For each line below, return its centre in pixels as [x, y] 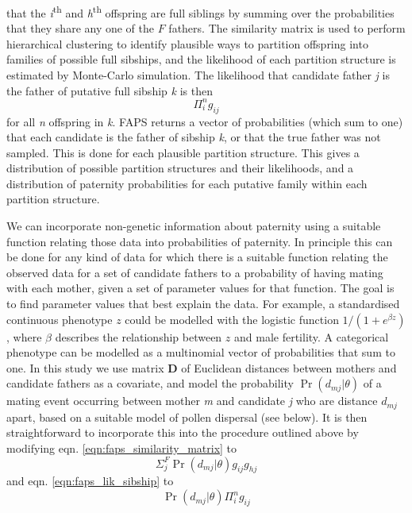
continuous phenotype [60, 319]
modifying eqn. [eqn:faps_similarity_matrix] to [122, 448]
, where [24, 336]
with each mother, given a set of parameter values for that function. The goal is [200, 288]
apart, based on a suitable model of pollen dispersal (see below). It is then [187, 417]
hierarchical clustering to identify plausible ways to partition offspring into [187, 43]
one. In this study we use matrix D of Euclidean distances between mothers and [202, 367]
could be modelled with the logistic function [232, 319]
